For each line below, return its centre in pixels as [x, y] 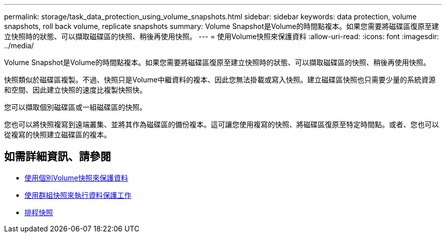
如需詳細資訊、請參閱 [58, 157]
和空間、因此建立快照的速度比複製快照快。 [75, 90]
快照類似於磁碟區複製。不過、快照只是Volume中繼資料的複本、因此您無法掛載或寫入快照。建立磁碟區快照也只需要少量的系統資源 [220, 80]
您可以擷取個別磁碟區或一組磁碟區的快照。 [75, 107]
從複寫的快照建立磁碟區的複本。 [58, 135]
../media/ [19, 46]
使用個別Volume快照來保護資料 [76, 177]
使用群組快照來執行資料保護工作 [78, 195]
